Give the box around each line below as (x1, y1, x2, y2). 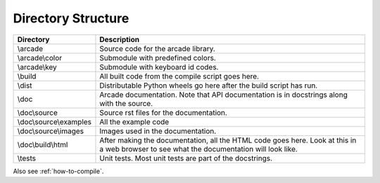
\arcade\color (17, 53, 63, 62)
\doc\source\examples (17, 116, 91, 126)
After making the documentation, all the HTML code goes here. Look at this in (99, 135, 357, 145)
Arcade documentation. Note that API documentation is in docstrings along (99, 90, 348, 100)
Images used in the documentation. (99, 126, 217, 136)
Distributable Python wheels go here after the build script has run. (99, 81, 318, 90)
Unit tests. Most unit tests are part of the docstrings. (99, 153, 272, 163)
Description (99, 34, 140, 44)
